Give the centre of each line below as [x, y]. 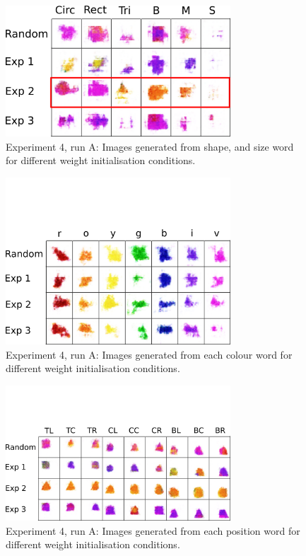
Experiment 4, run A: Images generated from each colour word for [149, 354]
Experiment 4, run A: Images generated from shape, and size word [150, 146]
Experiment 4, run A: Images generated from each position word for [153, 530]
